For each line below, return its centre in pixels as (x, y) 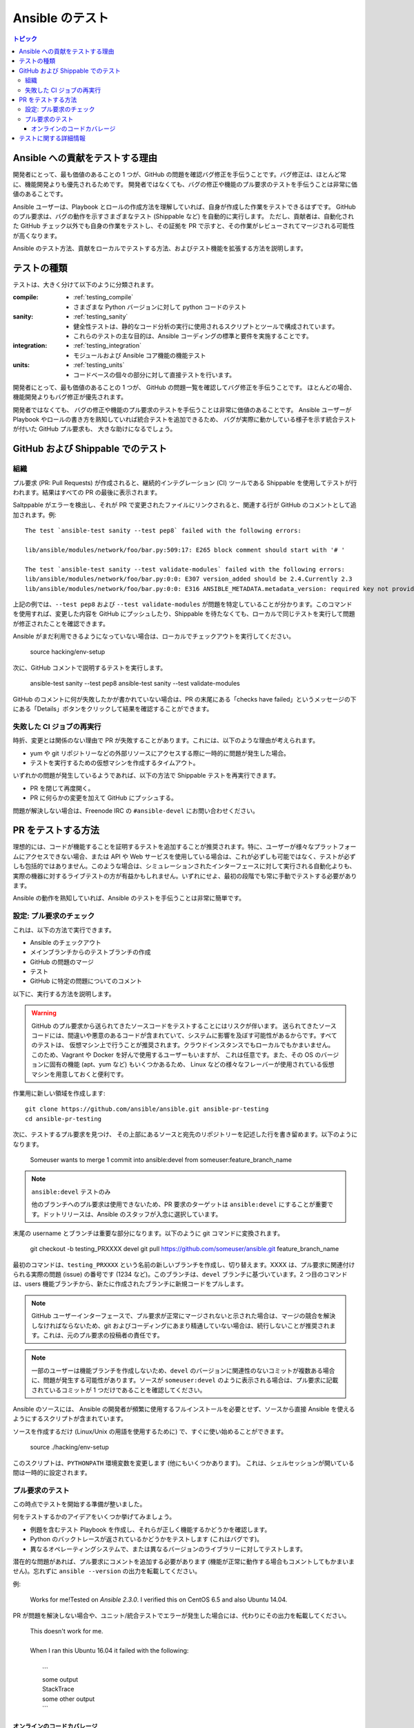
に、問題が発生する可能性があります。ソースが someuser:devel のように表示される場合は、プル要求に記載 (185, 1380)
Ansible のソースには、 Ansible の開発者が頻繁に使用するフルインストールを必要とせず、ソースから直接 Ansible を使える (184, 1409)
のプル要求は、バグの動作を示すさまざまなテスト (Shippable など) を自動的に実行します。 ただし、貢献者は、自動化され (184, 216)
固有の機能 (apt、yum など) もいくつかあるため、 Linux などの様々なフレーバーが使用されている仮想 (192, 1064)
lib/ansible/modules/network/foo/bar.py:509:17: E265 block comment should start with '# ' (185, 550)
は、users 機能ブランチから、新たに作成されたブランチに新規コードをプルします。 (130, 1284)
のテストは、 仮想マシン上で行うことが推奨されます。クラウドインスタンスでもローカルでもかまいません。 (183, 1045)
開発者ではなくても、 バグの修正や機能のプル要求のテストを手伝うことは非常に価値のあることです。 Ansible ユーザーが (182, 410)
